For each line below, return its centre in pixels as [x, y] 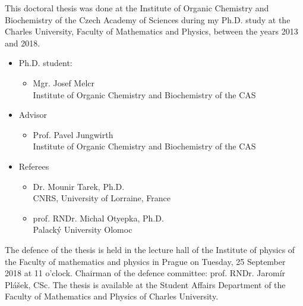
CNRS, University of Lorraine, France [102, 198]
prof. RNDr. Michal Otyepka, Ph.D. [98, 218]
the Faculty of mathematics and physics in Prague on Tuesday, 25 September [145, 261]
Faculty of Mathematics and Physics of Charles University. [112, 296]
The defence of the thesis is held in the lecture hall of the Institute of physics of [150, 249]
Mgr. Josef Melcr [64, 82]
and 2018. [23, 43]
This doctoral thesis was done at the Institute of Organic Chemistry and [137, 8]
